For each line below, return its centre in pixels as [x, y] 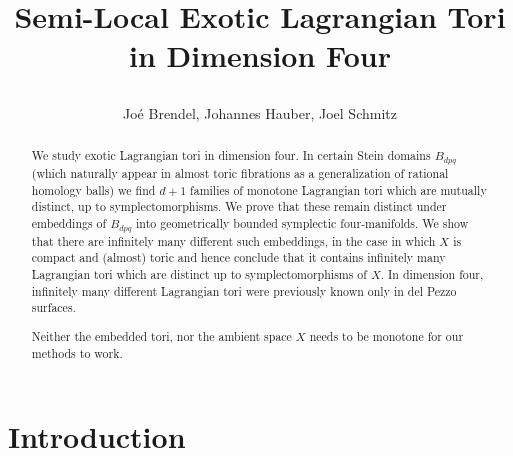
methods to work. [77, 352]
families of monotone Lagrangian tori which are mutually [338, 189]
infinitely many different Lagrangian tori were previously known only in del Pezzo [244, 290]
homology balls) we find [93, 189]
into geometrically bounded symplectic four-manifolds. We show [302, 222]
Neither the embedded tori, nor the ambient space [161, 335]
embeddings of [69, 222]
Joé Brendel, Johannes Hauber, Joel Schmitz [260, 112]
